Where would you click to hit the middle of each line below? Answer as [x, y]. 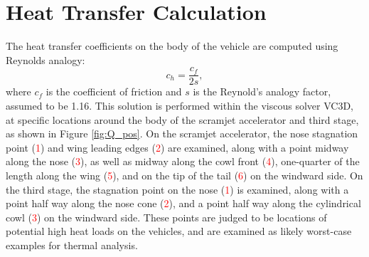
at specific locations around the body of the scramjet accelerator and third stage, [182, 119]
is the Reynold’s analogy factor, [262, 91]
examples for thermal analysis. [72, 245]
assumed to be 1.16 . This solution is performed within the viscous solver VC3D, [180, 105]
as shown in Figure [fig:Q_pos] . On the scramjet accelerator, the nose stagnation [182, 133]
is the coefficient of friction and [114, 91]
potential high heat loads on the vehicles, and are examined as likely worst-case [179, 231]
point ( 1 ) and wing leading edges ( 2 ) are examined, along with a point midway [177, 147]
